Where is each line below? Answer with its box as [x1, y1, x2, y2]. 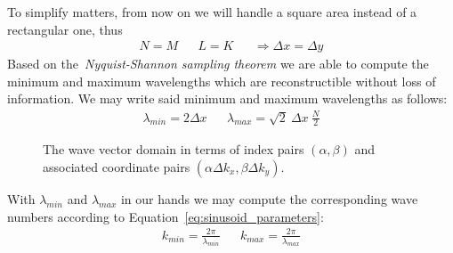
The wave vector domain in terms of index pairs [43, 140, 304, 159]
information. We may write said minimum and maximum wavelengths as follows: [7, 89, 448, 108]
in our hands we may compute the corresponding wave [120, 189, 418, 208]
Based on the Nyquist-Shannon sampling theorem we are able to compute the [7, 54, 429, 73]
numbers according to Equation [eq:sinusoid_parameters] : [7, 207, 324, 225]
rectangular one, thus [7, 20, 123, 38]
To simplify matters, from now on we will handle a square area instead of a [7, 3, 417, 20]
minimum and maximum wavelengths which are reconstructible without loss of [7, 71, 436, 90]
